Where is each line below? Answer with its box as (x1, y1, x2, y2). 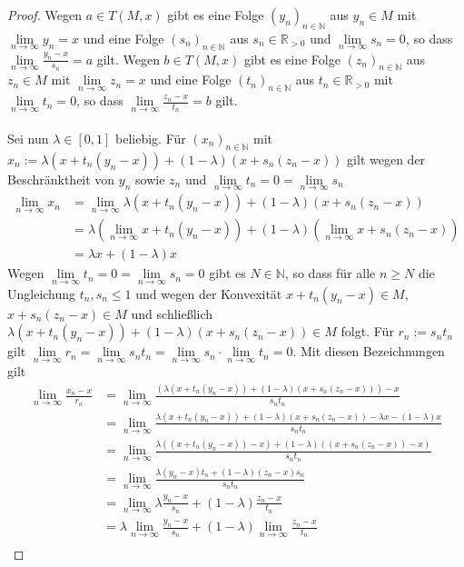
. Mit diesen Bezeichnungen (292, 342, 445, 361)
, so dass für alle (284, 264, 376, 283)
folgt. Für (341, 322, 394, 341)
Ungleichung (7, 283, 76, 303)
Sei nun (7, 129, 49, 148)
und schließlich (131, 303, 213, 323)
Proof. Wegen (7, 5, 82, 24)
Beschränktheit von (7, 169, 115, 188)
